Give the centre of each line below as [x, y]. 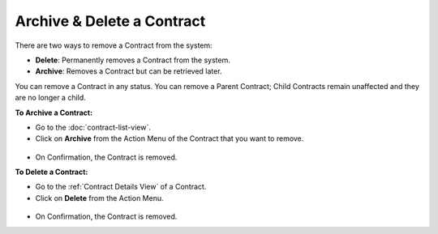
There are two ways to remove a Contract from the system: [114, 45]
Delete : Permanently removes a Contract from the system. [133, 60]
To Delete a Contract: [52, 172]
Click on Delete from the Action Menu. [99, 198]
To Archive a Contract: [54, 113]
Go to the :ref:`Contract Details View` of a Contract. [121, 187]
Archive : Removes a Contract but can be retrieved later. [129, 71]
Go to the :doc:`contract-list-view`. [93, 127]
